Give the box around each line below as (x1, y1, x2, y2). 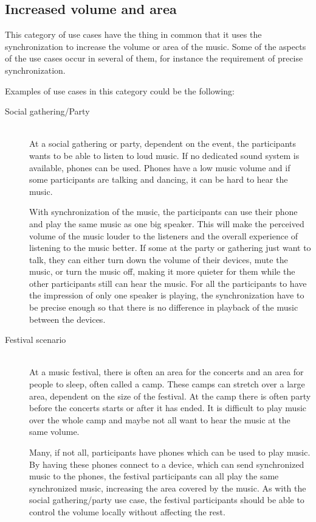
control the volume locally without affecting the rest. (29, 505, 225, 518)
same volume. (29, 425, 80, 438)
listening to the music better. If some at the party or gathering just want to (29, 241, 311, 254)
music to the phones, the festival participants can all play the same (29, 470, 279, 482)
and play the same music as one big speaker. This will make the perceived (29, 217, 304, 230)
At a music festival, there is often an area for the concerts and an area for (29, 365, 304, 378)
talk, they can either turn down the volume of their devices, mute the (29, 253, 288, 266)
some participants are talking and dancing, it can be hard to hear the (29, 173, 288, 186)
